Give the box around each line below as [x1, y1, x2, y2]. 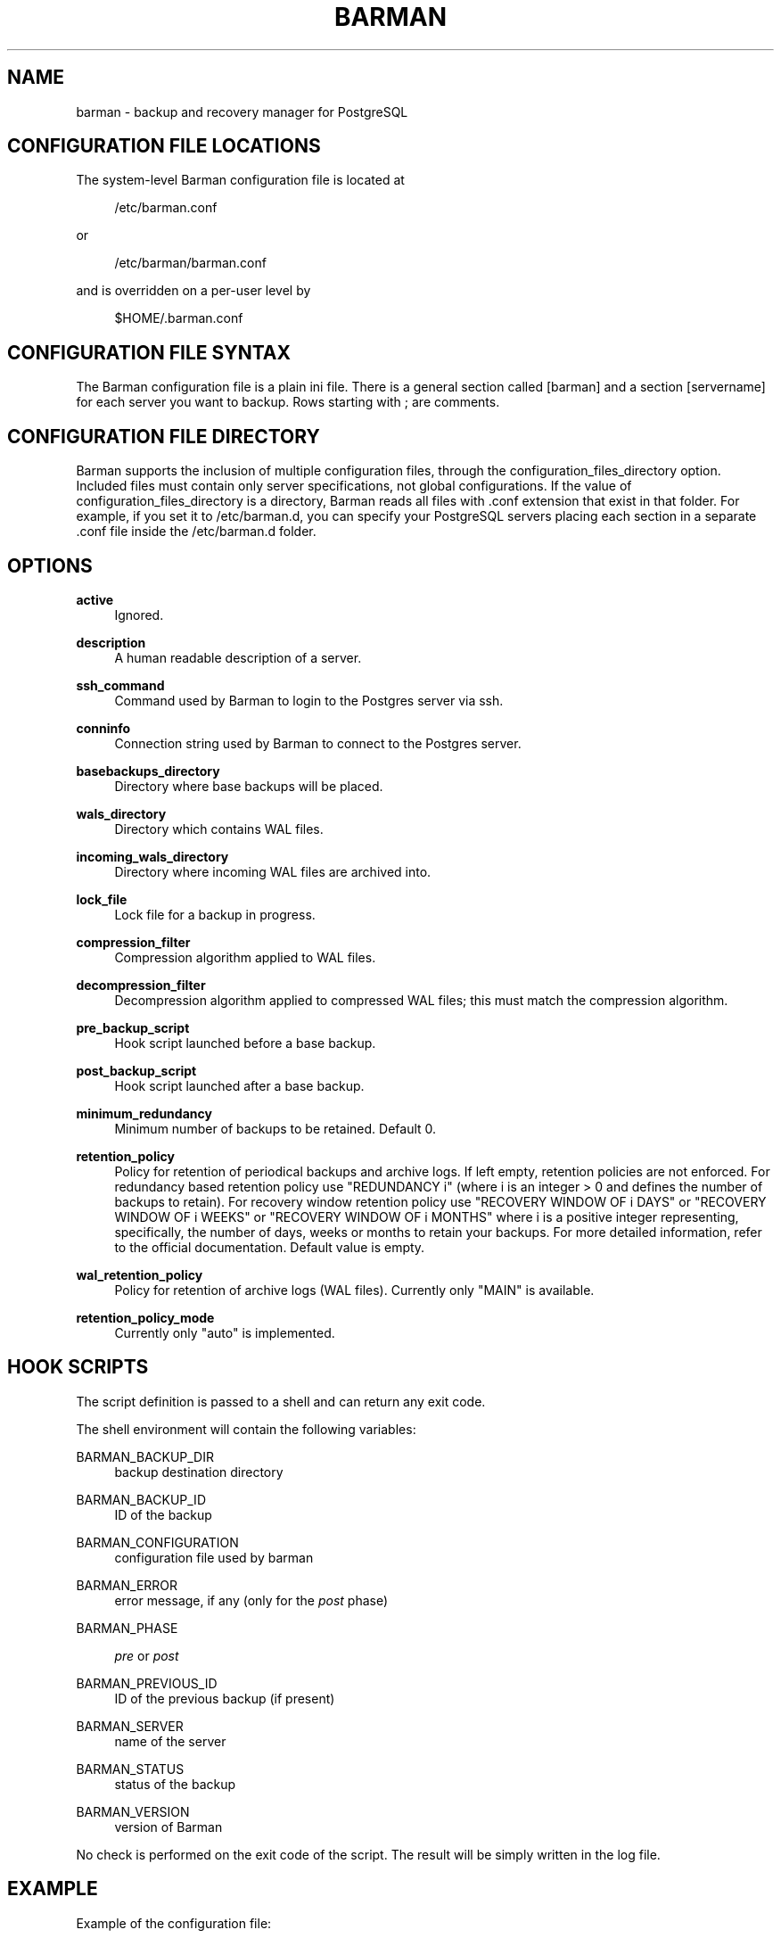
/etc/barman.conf [114, 200, 218, 216]
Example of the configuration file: [76, 1915, 272, 1931]
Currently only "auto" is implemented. [114, 1324, 335, 1340]
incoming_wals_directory [76, 848, 229, 864]
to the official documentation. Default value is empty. [114, 1239, 425, 1255]
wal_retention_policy [76, 1266, 203, 1282]
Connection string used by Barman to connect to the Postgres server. [114, 735, 522, 751]
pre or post [114, 1647, 179, 1663]
